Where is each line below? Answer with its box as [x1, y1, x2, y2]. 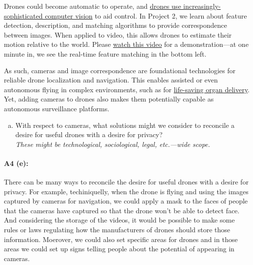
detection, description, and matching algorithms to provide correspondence [4, 20, 227, 30]
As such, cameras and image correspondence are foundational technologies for [4, 65, 236, 75]
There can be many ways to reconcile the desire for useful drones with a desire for [4, 177, 249, 187]
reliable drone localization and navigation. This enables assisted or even [4, 75, 218, 85]
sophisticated [4, 10, 43, 20]
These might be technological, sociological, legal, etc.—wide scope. [15, 139, 210, 149]
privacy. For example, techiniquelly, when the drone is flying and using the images [4, 186, 249, 196]
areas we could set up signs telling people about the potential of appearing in [4, 244, 234, 254]
